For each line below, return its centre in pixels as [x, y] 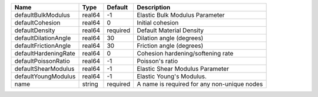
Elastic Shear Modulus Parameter [183, 69]
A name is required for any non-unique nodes [200, 84]
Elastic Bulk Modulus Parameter [180, 15]
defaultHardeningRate [45, 53]
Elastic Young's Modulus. [172, 76]
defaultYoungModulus [45, 76]
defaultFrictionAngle [43, 46]
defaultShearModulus [44, 69]
